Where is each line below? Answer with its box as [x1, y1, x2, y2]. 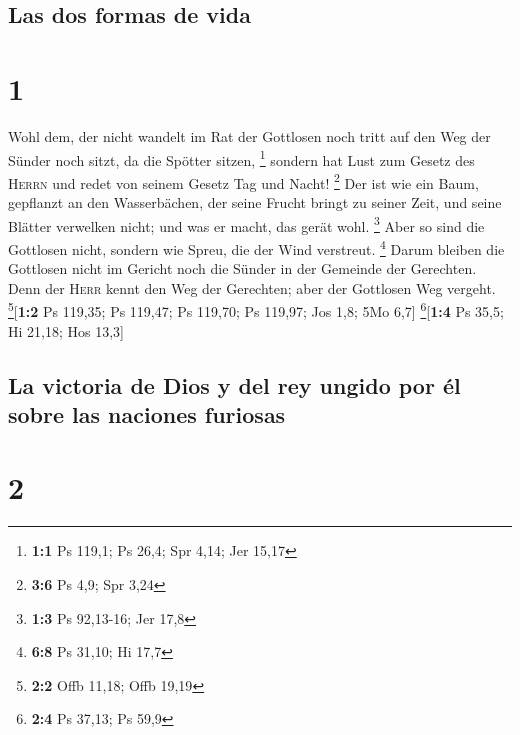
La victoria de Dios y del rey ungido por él [8, 369, 461, 400]
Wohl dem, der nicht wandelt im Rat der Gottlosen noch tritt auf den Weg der [8, 125, 491, 146]
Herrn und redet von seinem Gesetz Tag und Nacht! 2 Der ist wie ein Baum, [8, 169, 479, 193]
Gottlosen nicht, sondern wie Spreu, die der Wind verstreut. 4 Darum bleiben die [8, 235, 505, 259]
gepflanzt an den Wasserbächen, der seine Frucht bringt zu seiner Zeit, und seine [8, 192, 502, 212]
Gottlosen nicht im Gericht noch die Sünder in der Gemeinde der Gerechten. [8, 258, 477, 279]
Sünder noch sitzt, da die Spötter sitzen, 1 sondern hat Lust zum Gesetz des [8, 146, 475, 170]
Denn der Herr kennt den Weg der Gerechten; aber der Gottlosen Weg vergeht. [8, 277, 496, 298]
